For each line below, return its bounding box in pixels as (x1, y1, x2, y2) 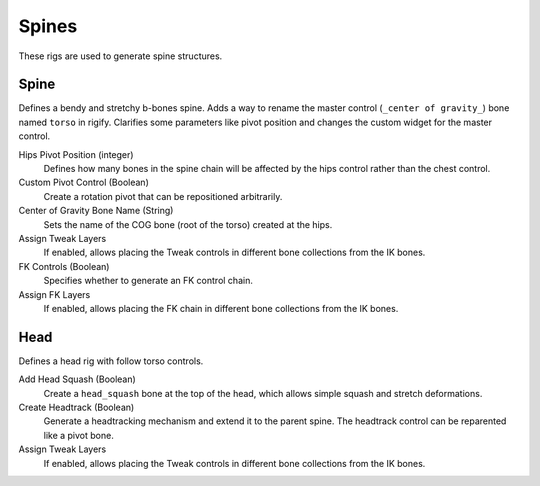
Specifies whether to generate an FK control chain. (43, 275, 254, 287)
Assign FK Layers (18, 288, 91, 300)
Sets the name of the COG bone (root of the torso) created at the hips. (43, 218, 333, 230)
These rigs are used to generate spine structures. (18, 50, 223, 62)
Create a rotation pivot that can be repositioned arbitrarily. (43, 190, 283, 202)
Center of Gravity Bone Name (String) (18, 205, 174, 217)
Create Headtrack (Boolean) (18, 401, 135, 413)
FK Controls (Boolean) (18, 260, 110, 272)
